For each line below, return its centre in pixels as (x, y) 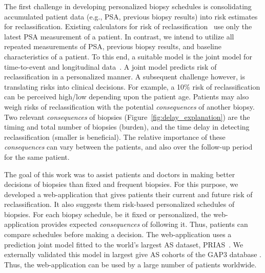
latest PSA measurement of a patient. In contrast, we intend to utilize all (119, 36)
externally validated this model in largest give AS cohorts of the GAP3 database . (133, 254)
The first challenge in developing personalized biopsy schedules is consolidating (128, 6)
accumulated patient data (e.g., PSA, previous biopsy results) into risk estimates (131, 16)
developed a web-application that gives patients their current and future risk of (128, 194)
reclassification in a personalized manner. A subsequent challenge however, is (125, 77)
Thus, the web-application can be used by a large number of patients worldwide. (130, 264)
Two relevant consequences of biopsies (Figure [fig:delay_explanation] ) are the (127, 117)
